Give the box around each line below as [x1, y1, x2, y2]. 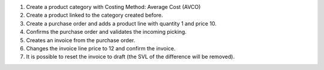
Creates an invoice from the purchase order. [26, 36, 136, 44]
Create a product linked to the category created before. [26, 12, 163, 19]
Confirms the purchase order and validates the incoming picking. [26, 28, 187, 36]
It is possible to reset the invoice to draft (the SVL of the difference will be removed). [26, 53, 235, 61]
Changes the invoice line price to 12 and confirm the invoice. [26, 44, 176, 52]
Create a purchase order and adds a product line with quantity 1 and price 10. [26, 20, 217, 27]
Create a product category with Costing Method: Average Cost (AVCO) [26, 4, 201, 10]
